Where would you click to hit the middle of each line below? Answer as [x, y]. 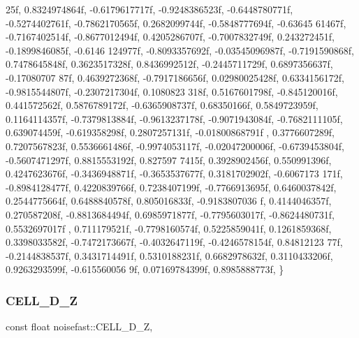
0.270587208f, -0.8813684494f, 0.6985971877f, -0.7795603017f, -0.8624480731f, [170, 214]
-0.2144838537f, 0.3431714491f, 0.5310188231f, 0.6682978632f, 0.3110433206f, [169, 255]
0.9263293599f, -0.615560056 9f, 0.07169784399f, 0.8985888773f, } [145, 269]
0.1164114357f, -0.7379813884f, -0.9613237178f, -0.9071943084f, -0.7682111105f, [174, 118]
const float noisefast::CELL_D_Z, [79, 326]
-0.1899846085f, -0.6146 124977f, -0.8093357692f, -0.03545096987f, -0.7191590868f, [180, 50]
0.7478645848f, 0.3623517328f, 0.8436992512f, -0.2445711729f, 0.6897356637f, [169, 64]
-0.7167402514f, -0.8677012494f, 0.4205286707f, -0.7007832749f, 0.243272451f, [170, 37]
